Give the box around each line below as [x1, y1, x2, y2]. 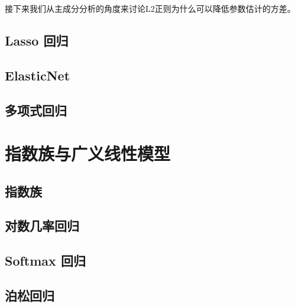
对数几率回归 [5, 216, 79, 235]
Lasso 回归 [5, 31, 69, 49]
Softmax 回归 [5, 251, 86, 270]
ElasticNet [5, 66, 70, 84]
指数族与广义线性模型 [5, 141, 171, 166]
